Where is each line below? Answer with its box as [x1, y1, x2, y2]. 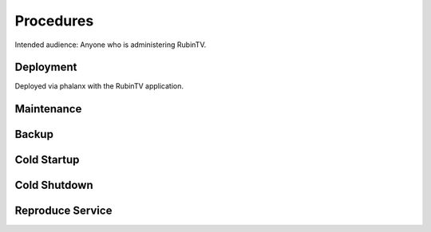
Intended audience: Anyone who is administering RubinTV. [14, 40, 207, 49]
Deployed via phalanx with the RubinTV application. [14, 81, 184, 91]
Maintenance [14, 102, 82, 116]
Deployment [14, 61, 77, 74]
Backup [14, 128, 53, 141]
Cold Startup [14, 153, 80, 167]
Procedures [14, 12, 94, 29]
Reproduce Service [14, 204, 113, 218]
